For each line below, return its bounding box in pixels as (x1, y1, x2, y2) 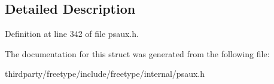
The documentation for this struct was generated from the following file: (5, 47, 270, 60)
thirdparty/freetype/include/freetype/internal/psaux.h (5, 67, 205, 80)
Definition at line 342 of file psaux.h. (5, 27, 139, 40)
